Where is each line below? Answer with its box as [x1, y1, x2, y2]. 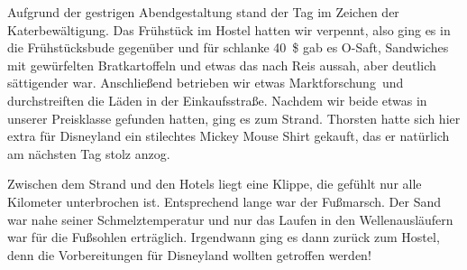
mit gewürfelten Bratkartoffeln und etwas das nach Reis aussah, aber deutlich [7, 55, 436, 74]
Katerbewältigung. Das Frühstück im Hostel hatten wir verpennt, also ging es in [7, 20, 451, 39]
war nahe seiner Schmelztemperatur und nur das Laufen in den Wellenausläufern [7, 209, 453, 228]
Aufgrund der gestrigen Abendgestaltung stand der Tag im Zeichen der [7, 3, 399, 21]
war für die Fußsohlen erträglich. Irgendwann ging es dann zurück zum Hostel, [7, 228, 440, 247]
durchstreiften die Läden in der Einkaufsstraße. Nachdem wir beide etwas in [7, 90, 427, 109]
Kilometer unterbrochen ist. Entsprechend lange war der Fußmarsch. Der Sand [7, 191, 442, 210]
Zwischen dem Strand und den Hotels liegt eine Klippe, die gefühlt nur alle [7, 174, 422, 193]
